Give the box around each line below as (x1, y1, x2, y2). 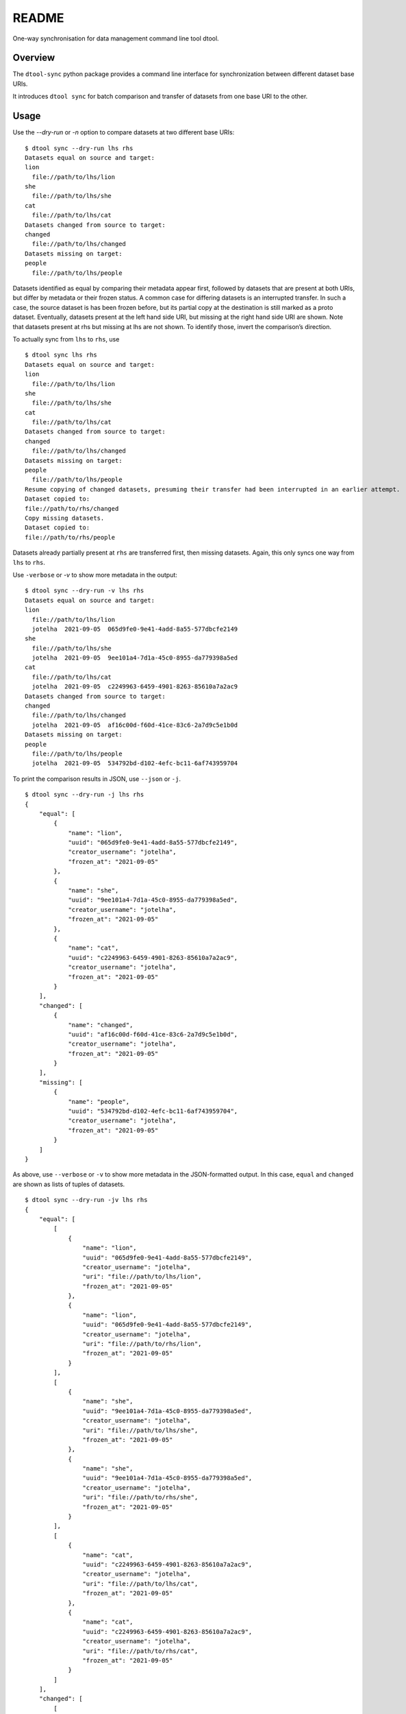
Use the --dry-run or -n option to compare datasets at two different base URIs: (12, 128, 235, 136)
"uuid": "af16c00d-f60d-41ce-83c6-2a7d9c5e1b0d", (68, 1030, 238, 1038)
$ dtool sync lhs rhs (25, 351, 97, 359)
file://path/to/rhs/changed (25, 505, 119, 512)
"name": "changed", (68, 1021, 134, 1028)
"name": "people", (68, 1098, 130, 1105)
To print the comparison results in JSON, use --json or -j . (12, 775, 181, 783)
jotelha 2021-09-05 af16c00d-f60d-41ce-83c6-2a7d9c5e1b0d (31, 721, 238, 729)
